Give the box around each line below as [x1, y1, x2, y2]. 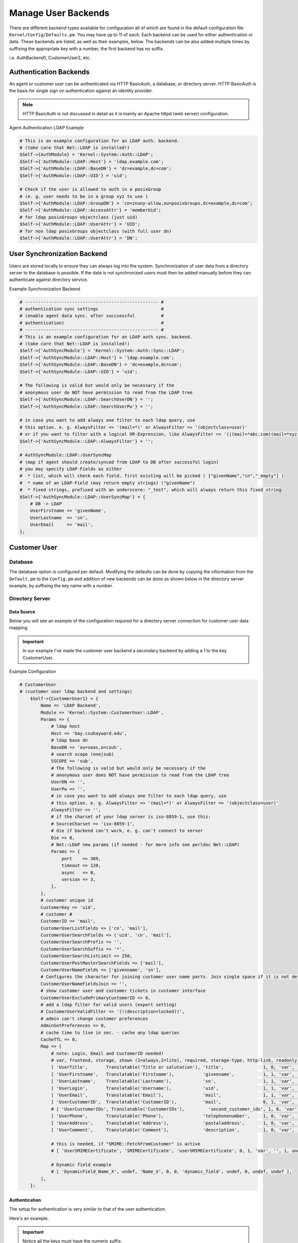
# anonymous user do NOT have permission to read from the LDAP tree [19, 389, 193, 395]
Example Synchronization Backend [9, 286, 80, 292]
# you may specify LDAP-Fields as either [19, 466, 122, 472]
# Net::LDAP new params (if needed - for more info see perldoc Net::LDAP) [51, 842, 240, 847]
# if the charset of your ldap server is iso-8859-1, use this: [51, 814, 211, 820]
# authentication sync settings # [19, 306, 164, 312]
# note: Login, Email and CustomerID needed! [51, 1051, 164, 1056]
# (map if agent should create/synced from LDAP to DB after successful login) [19, 459, 219, 465]
